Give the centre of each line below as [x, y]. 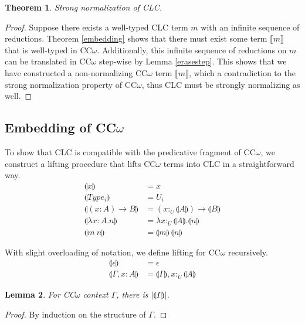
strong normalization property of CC [71, 84]
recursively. [248, 252]
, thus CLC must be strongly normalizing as [221, 84]
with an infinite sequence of [250, 27]
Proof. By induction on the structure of [75, 314]
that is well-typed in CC [48, 50]
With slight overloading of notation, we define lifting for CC [113, 252]
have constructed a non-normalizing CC [76, 72]
